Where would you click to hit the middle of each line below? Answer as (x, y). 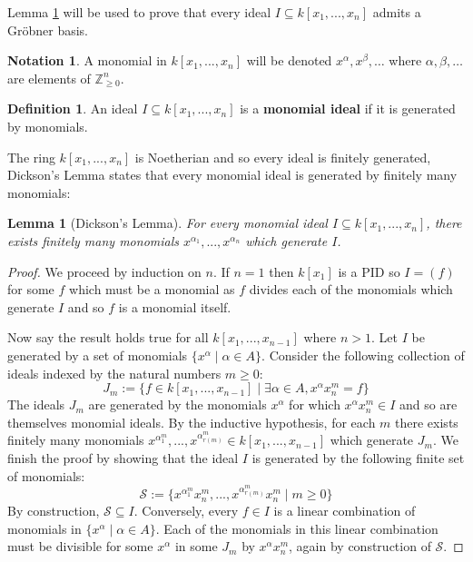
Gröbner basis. (48, 30)
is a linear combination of (345, 511)
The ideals (36, 404)
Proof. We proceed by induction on (104, 271)
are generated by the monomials (177, 404)
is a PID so (369, 271)
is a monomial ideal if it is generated (348, 108)
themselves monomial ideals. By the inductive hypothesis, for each (192, 422)
